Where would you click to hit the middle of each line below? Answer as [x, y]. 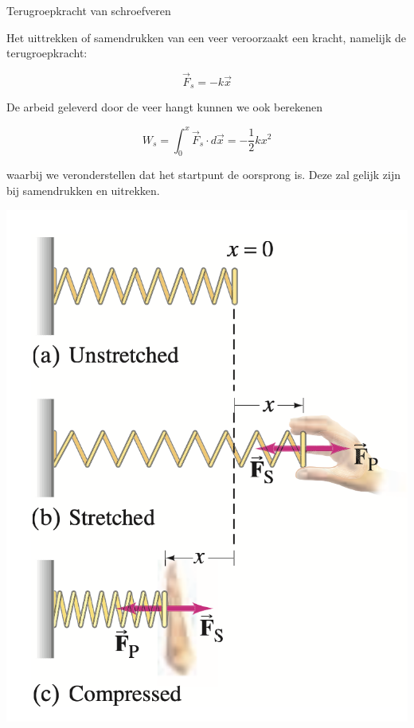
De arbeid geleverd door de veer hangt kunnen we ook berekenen [165, 107]
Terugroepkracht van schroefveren [89, 10]
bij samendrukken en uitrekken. [83, 190]
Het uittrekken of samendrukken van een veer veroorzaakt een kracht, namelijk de [206, 37]
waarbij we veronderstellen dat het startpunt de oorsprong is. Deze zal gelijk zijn [204, 175]
